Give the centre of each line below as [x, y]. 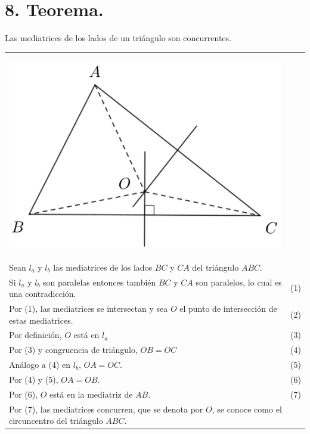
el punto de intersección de [228, 309]
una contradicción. [43, 294]
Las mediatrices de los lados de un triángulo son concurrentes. [118, 38]
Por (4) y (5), [34, 379]
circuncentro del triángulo [56, 421]
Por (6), [24, 394]
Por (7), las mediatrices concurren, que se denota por [106, 409]
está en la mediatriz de [91, 394]
